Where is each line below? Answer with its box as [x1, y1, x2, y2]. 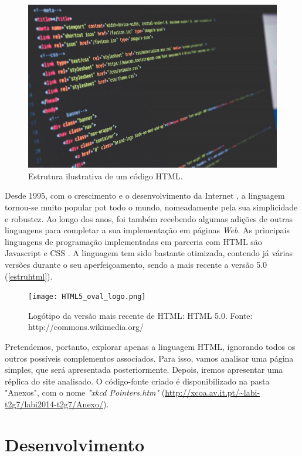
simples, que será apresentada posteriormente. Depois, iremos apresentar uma [5, 363, 283, 376]
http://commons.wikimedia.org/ [28, 321, 144, 333]
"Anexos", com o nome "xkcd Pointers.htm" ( [5, 386, 165, 399]
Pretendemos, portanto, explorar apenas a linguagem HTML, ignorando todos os [5, 341, 296, 353]
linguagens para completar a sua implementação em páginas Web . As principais [5, 224, 290, 236]
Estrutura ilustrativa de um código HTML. [28, 169, 183, 182]
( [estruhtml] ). [5, 270, 53, 282]
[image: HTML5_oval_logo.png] [28, 292, 146, 301]
